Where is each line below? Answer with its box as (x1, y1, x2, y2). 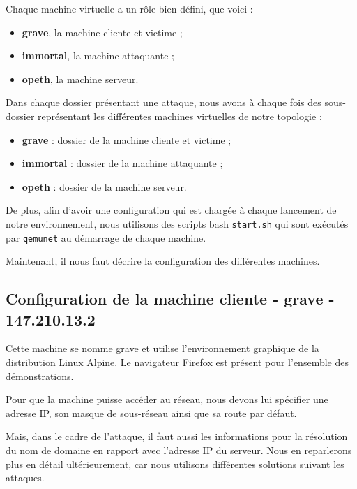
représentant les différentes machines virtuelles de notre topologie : (38, 108, 322, 123)
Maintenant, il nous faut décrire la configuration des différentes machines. (6, 254, 320, 268)
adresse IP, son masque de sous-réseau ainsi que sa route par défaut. (6, 405, 297, 420)
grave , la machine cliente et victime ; (22, 24, 183, 39)
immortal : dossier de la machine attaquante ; (22, 156, 223, 170)
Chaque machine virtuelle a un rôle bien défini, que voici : (6, 1, 253, 15)
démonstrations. (6, 368, 74, 383)
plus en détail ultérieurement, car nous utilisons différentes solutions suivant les (6, 456, 344, 471)
